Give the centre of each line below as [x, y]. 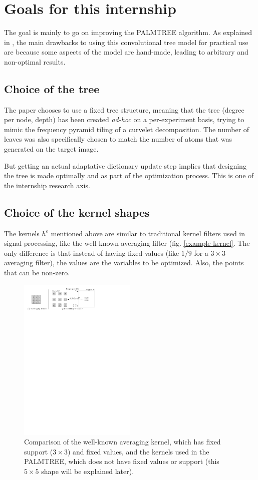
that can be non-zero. [37, 273]
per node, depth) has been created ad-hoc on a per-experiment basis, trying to [124, 119]
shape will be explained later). [88, 471]
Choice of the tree [52, 88]
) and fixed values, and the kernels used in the [138, 451]
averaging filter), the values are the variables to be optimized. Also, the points [124, 263]
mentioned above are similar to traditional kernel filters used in [148, 233]
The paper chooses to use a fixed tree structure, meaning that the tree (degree [124, 109]
